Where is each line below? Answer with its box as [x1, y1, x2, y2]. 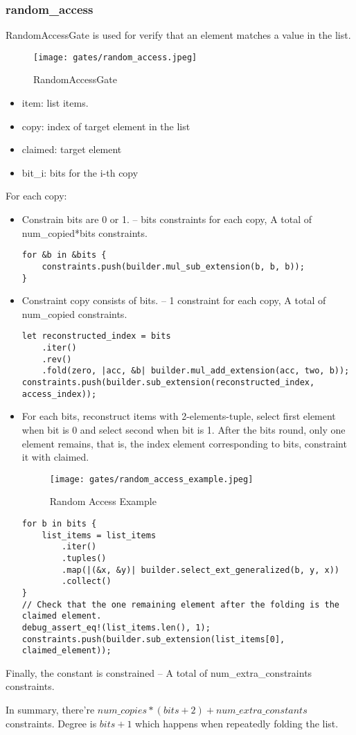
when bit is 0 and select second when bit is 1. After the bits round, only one [21, 422, 346, 436]
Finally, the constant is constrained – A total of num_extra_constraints [6, 665, 312, 680]
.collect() [62, 576, 112, 587]
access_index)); [21, 389, 97, 399]
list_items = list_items [42, 530, 157, 540]
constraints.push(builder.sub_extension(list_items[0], [21, 634, 285, 644]
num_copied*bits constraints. [21, 225, 148, 240]
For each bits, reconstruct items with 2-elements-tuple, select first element [21, 409, 336, 423]
